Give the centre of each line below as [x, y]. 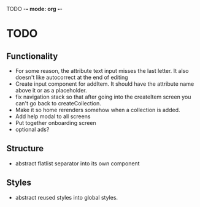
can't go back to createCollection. [58, 103]
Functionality [32, 56]
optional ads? [32, 129]
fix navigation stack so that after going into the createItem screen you [103, 97]
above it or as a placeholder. [51, 90]
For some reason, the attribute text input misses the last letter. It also [102, 71]
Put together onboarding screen [56, 123]
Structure [25, 149]
